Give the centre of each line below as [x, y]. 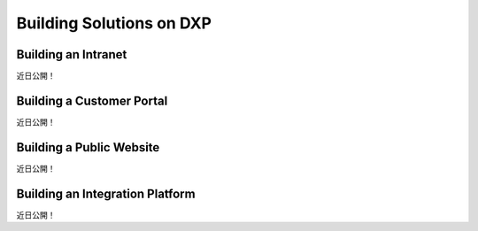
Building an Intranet [72, 54]
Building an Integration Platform [106, 193]
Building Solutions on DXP [114, 23]
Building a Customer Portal [92, 100]
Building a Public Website [88, 147]
